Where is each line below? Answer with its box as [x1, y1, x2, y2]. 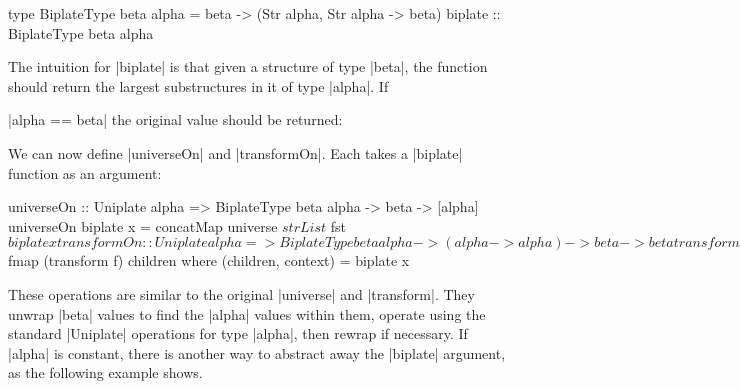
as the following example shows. [8, 362, 203, 383]
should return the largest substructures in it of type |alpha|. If [8, 75, 389, 96]
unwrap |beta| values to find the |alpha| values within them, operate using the [8, 303, 486, 324]
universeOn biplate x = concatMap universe [8, 215, 278, 236]
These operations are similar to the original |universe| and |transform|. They [8, 283, 475, 304]
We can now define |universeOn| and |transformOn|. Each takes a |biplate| [8, 142, 463, 163]
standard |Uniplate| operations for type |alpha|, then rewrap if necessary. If [8, 323, 468, 344]
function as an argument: [8, 162, 162, 183]
